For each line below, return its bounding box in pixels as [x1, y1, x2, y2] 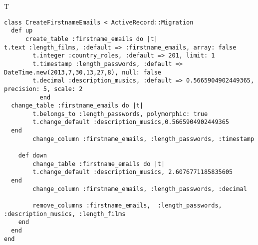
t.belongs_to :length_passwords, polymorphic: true [32, 110, 208, 117]
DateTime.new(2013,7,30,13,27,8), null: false [4, 68, 161, 76]
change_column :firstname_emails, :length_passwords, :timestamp [32, 135, 255, 142]
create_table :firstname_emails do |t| [25, 35, 158, 42]
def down [18, 152, 47, 159]
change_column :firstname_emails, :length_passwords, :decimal [32, 185, 247, 192]
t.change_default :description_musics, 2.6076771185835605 [32, 168, 233, 176]
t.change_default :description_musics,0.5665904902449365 [32, 118, 230, 126]
